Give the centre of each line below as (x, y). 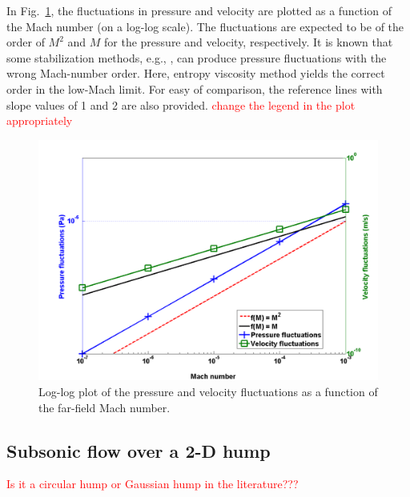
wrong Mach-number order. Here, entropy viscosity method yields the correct (196, 73)
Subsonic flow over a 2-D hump (139, 450)
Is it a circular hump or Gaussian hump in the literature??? (153, 484)
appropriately (40, 120)
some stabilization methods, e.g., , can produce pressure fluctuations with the (197, 57)
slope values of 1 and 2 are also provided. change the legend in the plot (181, 104)
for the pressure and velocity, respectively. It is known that (249, 42)
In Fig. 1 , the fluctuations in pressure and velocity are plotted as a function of (199, 10)
